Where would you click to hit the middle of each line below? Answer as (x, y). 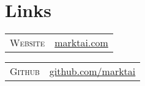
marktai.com (81, 43)
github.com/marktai (92, 71)
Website (28, 43)
